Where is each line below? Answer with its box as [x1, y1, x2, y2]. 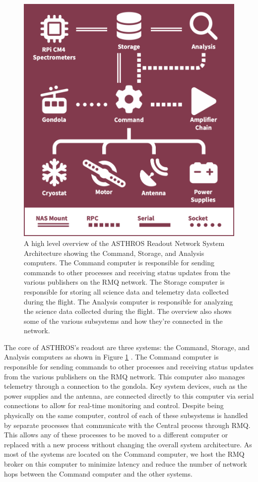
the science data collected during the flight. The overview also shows [24, 306, 232, 316]
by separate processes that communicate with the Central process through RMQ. [4, 420, 251, 430]
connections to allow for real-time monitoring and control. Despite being [4, 400, 224, 411]
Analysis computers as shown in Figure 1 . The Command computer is [4, 352, 219, 362]
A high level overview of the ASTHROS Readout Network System [24, 238, 225, 248]
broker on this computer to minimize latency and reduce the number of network [4, 459, 247, 469]
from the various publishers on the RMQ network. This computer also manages [4, 371, 245, 381]
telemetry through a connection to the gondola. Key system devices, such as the [4, 381, 248, 391]
